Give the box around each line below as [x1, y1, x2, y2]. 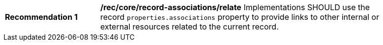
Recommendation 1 [5, 12, 78, 22]
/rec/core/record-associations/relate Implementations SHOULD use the [100, 2, 370, 12]
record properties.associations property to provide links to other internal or [100, 12, 380, 22]
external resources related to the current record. [100, 22, 279, 31]
